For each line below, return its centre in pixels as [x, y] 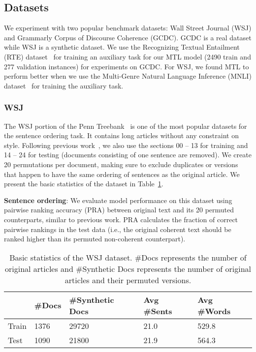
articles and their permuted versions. [128, 280]
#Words [214, 311]
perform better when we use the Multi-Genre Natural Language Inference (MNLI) [128, 76]
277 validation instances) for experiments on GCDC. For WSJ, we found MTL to [127, 66]
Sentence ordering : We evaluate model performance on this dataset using [118, 200]
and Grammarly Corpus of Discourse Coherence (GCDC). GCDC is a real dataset [128, 37]
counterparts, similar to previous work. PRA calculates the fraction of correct [121, 219]
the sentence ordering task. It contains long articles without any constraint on [121, 135]
